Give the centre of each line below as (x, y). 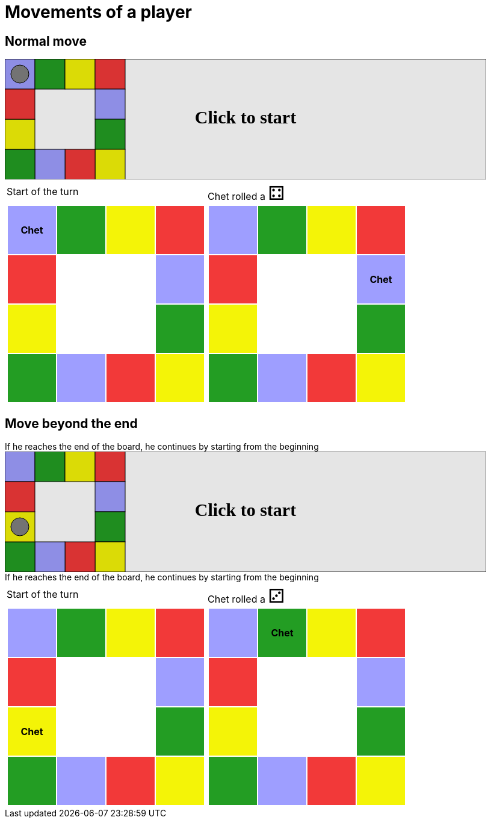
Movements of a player (99, 12)
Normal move (46, 41)
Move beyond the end (71, 423)
